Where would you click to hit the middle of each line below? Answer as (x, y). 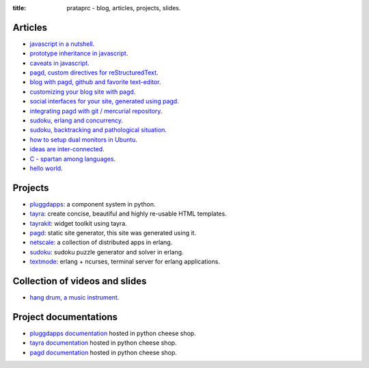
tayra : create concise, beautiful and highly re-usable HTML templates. (128, 214)
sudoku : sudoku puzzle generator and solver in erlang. (107, 252)
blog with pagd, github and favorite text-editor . (95, 82)
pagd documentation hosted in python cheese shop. (104, 352)
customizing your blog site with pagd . (83, 92)
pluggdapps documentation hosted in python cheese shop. (113, 333)
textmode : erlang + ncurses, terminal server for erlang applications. (125, 262)
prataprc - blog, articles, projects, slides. (124, 8)
